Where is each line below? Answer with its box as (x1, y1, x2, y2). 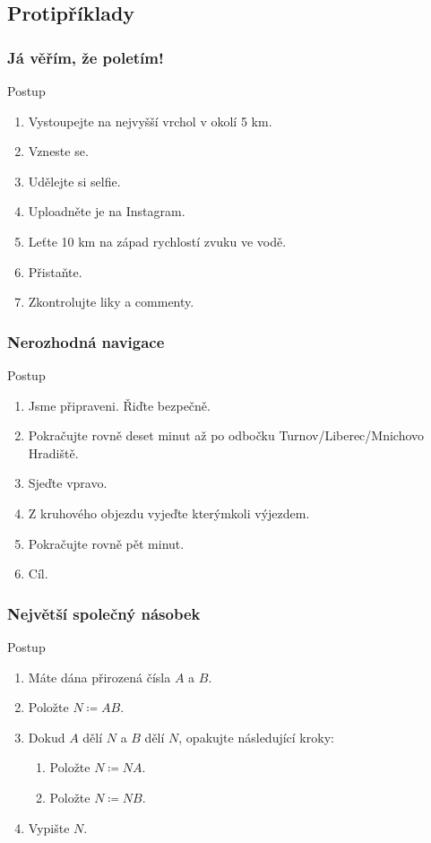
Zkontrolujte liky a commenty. (28, 292, 194, 311)
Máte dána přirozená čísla (28, 667, 171, 686)
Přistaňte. (28, 262, 82, 281)
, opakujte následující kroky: (178, 727, 334, 746)
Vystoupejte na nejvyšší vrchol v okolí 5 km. (28, 111, 272, 130)
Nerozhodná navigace (7, 330, 165, 352)
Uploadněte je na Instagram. (28, 202, 185, 221)
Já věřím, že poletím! (7, 46, 164, 68)
